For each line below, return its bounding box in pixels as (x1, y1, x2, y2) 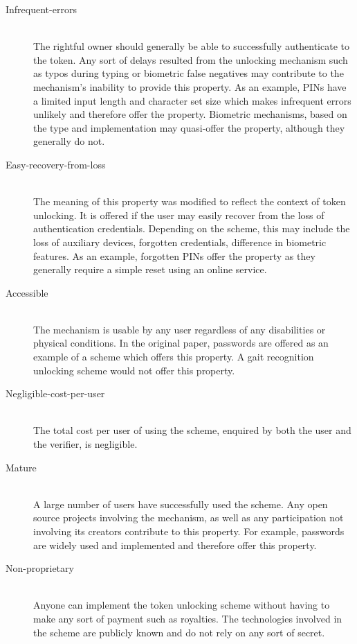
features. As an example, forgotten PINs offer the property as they (33, 248, 315, 263)
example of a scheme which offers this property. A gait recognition (33, 349, 314, 364)
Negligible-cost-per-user (6, 386, 105, 401)
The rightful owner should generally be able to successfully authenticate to (33, 39, 349, 53)
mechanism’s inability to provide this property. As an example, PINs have (33, 79, 347, 94)
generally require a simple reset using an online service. (33, 262, 267, 277)
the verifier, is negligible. (33, 437, 138, 451)
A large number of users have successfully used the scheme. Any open (33, 496, 328, 511)
